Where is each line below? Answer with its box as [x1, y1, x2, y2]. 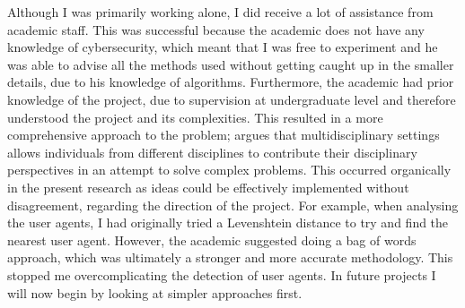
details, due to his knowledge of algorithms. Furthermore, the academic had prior [7, 73, 454, 91]
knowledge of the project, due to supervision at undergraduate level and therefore [7, 90, 456, 108]
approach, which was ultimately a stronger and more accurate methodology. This [7, 248, 453, 267]
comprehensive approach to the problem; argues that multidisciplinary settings [7, 125, 440, 144]
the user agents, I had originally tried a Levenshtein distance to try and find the [7, 213, 449, 232]
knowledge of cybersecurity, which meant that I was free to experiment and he [7, 38, 438, 56]
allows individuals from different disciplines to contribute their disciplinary [7, 142, 417, 161]
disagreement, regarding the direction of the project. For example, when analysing [7, 195, 459, 214]
